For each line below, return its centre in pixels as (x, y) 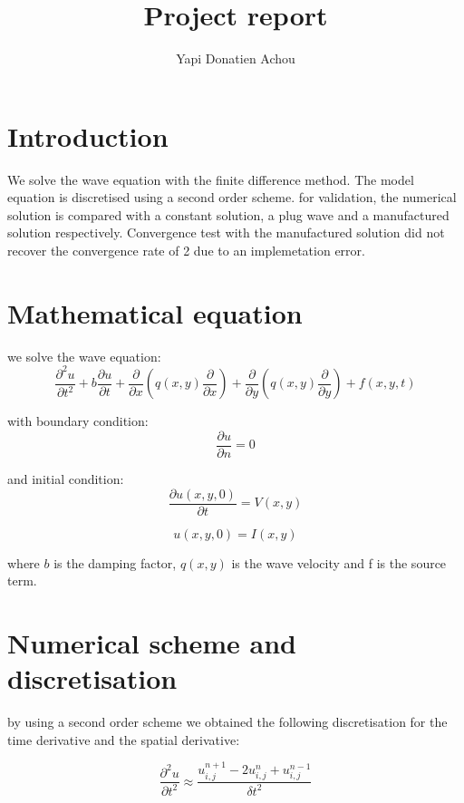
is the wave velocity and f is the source (339, 562)
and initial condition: (66, 478)
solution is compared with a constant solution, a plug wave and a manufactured (228, 214)
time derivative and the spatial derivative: (124, 739)
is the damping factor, (115, 562)
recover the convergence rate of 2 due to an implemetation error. (186, 251)
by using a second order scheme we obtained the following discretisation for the (227, 722)
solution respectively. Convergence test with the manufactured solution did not (226, 232)
